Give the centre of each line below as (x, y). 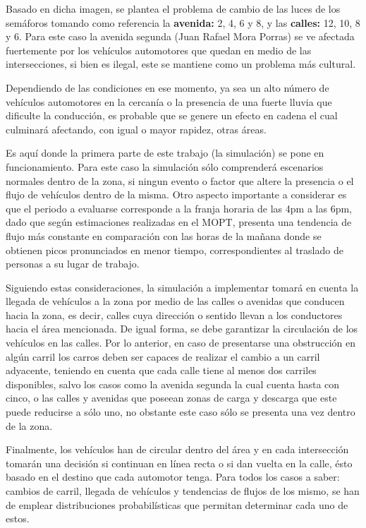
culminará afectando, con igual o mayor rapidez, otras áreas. (136, 129)
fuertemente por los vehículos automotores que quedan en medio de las (159, 50)
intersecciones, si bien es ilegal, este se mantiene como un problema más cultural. (181, 64)
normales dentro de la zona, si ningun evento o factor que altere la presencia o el (180, 180)
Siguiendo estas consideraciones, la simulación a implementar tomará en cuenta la (182, 287)
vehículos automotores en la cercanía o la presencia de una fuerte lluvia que (169, 101)
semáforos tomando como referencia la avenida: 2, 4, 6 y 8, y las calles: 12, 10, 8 (183, 22)
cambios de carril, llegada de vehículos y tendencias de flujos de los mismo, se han (183, 491)
